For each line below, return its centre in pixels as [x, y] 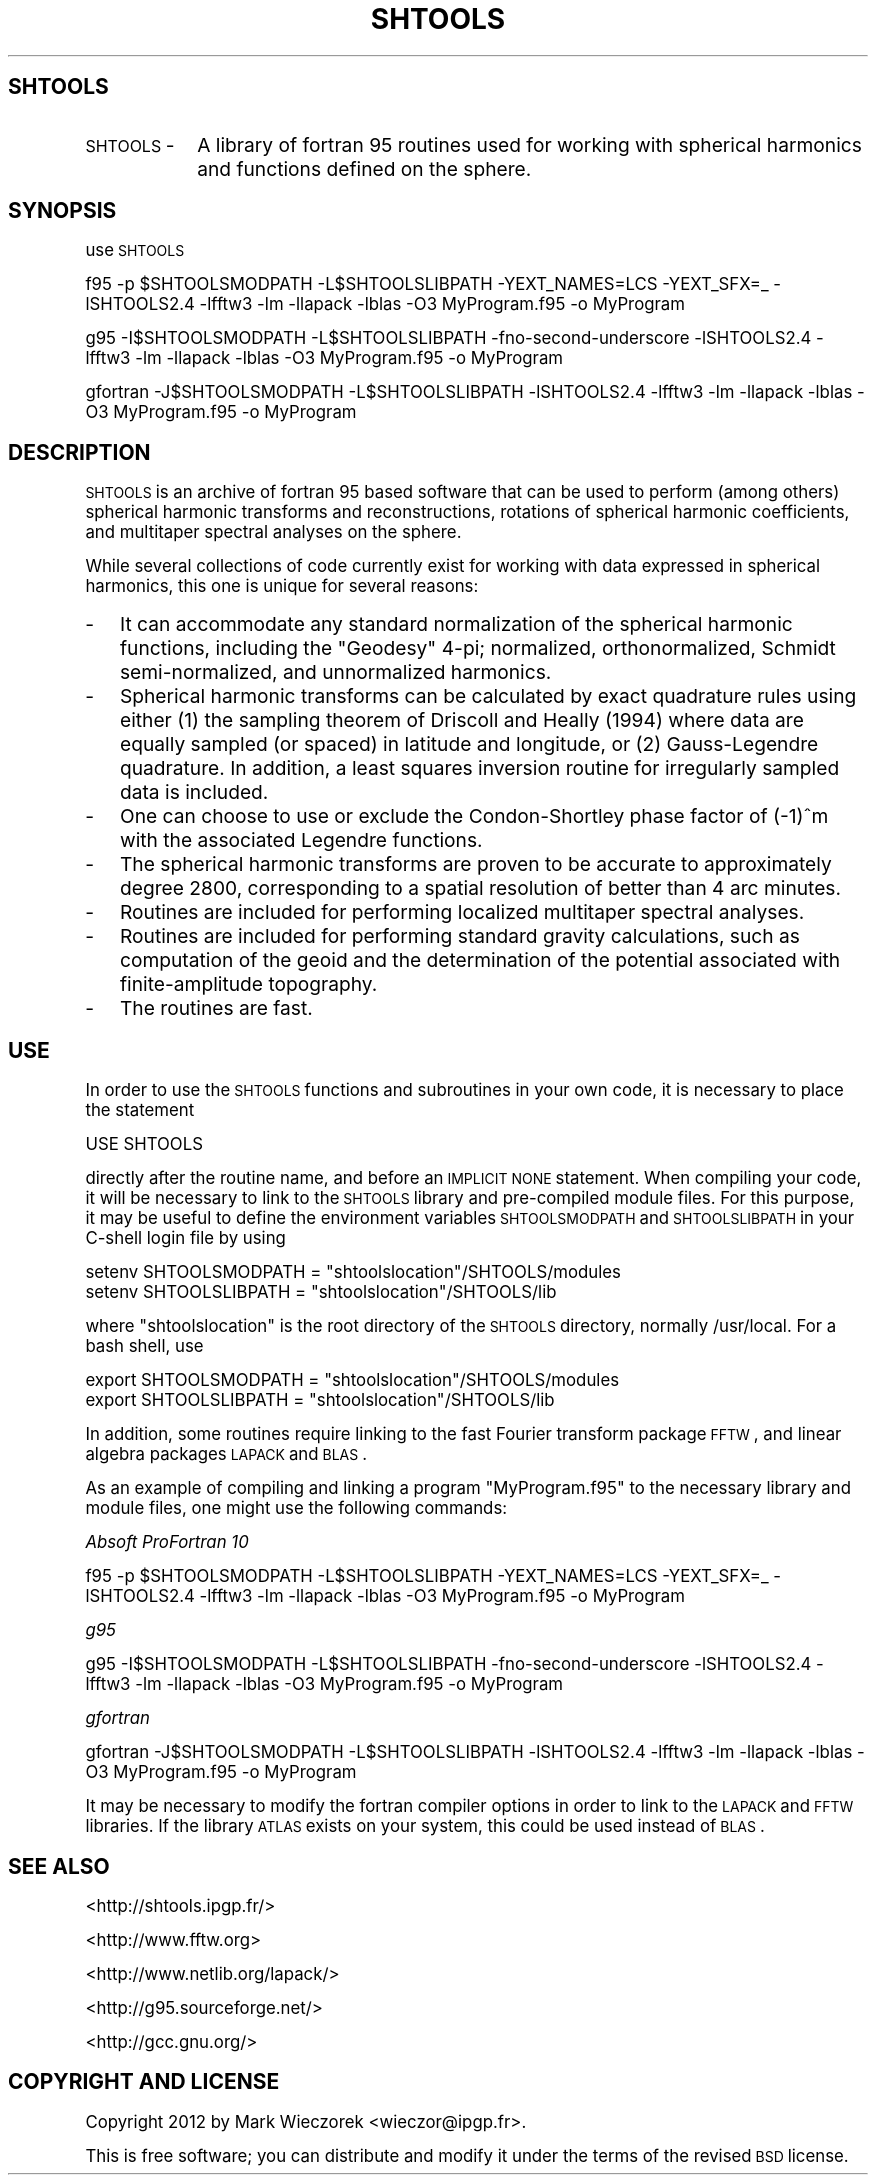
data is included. [194, 792]
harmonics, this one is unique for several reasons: [282, 586]
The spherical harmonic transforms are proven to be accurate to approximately [475, 864]
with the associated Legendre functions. [301, 840]
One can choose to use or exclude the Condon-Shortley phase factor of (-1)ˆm [474, 816]
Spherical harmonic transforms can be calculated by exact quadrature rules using [488, 696]
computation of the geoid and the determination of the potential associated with [480, 960]
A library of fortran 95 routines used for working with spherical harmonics [529, 144]
